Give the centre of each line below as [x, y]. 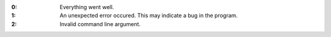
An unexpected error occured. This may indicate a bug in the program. [149, 16]
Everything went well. [87, 7]
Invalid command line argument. [100, 24]
